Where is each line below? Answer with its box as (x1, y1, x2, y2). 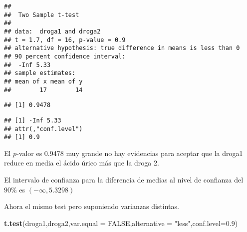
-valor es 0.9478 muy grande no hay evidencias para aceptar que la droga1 (16, 147, 243, 158)
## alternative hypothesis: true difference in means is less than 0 (4, 44, 240, 52)
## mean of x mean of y (4, 77, 83, 85)
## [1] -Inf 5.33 (4, 116, 61, 124)
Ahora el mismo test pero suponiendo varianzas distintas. (4, 201, 179, 211)
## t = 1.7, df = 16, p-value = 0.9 (4, 36, 126, 43)
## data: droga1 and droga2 (4, 27, 101, 35)
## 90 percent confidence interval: (4, 52, 126, 60)
